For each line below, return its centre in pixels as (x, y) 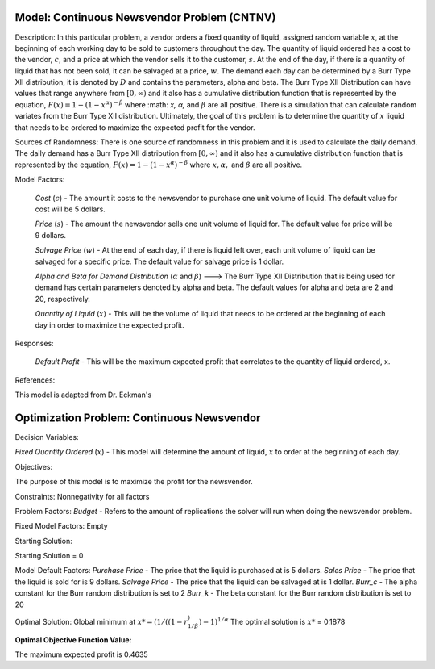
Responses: (34, 343)
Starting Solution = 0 (49, 556)
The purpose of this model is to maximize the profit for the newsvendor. (134, 482)
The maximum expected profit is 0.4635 (81, 654)
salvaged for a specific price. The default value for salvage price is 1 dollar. (159, 261)
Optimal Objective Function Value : (73, 640)
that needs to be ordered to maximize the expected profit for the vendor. (135, 127)
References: (35, 380)
